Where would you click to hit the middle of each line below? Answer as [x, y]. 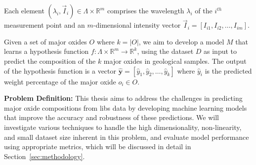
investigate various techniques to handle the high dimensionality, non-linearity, [123, 127]
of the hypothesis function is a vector [60, 70]
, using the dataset [165, 51]
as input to [220, 51]
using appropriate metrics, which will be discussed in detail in [98, 146]
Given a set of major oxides [45, 41]
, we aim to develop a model [181, 41]
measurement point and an [44, 25]
